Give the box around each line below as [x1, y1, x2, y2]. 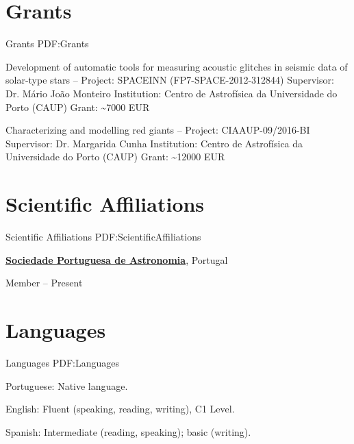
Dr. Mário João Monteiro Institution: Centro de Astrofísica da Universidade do [5, 86, 338, 100]
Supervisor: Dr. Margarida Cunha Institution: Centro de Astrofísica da [5, 136, 303, 150]
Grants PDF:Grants [5, 36, 89, 51]
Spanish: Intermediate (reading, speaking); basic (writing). [5, 424, 251, 439]
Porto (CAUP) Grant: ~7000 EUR [5, 99, 150, 114]
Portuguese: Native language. [5, 378, 128, 393]
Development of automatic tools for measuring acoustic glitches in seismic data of [5, 59, 348, 73]
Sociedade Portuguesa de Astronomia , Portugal [5, 252, 228, 267]
